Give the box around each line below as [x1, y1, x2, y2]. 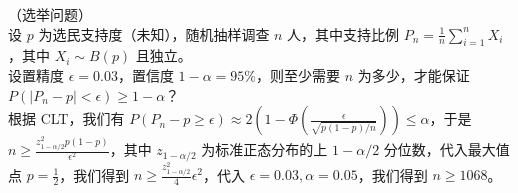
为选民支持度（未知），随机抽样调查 [38, 23, 270, 44]
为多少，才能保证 [357, 64, 470, 85]
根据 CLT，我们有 [8, 108, 125, 129]
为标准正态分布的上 [201, 139, 328, 160]
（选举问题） [8, 4, 92, 24]
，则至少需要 [256, 64, 341, 85]
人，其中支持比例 [287, 23, 400, 44]
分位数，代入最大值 [383, 139, 510, 160]
